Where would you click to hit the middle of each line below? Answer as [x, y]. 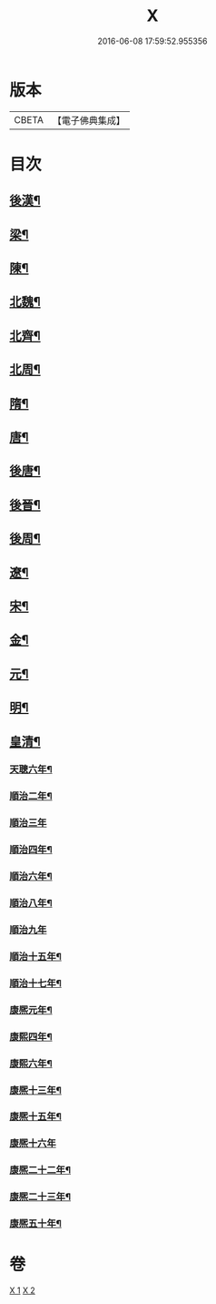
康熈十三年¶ [35, 1090]
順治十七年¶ [35, 983]
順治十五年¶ [35, 956]
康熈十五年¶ [35, 1116]
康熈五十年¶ [35, 1224]
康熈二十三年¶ [40, 1197]
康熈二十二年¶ [40, 1170]
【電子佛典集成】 [88, 120]
